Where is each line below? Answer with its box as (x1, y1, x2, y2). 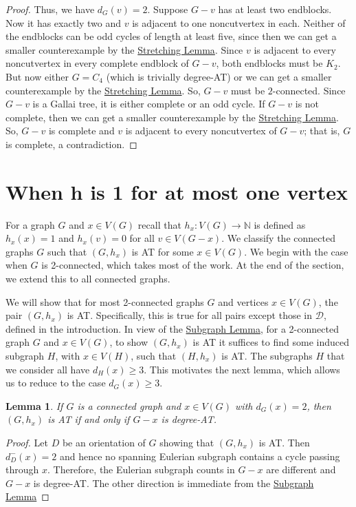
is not (295, 96, 320, 111)
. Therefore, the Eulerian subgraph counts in (47, 462, 235, 477)
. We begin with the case (244, 244, 348, 258)
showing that (159, 435, 214, 449)
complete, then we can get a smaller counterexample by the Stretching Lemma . (5, 110, 339, 124)
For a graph (5, 217, 55, 231)
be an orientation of (62, 435, 146, 449)
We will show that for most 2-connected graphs (5, 294, 204, 309)
